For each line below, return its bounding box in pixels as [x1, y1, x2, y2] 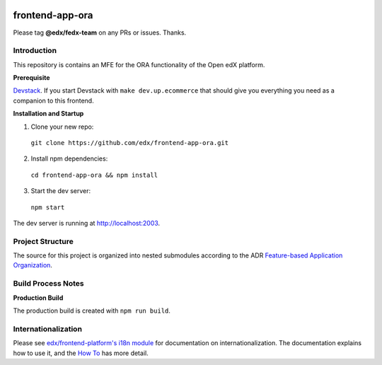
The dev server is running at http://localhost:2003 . [13, 219, 161, 227]
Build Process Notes [13, 279, 84, 289]
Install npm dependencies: [30, 154, 108, 163]
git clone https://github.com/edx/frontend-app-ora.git [30, 139, 229, 146]
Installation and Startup [13, 110, 84, 118]
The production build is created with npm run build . [13, 306, 171, 315]
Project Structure [13, 236, 74, 246]
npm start [30, 203, 65, 212]
